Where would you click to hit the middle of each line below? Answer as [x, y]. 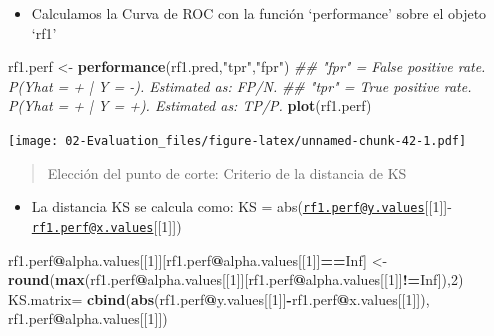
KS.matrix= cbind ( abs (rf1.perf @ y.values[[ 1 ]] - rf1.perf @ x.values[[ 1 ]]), [219, 298]
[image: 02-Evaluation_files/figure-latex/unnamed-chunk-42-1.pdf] [237, 140]
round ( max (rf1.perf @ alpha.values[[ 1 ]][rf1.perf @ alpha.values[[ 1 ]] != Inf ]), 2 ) [236, 279]
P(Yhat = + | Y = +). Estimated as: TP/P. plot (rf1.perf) [190, 105]
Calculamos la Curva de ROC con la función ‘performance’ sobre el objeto [259, 13]
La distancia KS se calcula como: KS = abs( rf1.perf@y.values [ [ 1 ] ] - [241, 206]
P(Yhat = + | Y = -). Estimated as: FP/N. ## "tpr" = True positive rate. [240, 85]
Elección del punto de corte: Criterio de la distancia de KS [227, 172]
